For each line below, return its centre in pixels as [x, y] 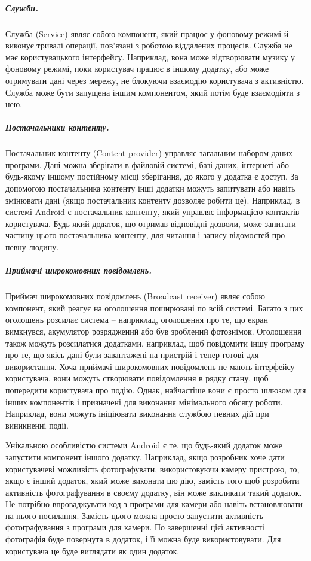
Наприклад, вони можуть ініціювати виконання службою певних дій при [137, 413]
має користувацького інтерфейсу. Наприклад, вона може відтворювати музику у [150, 57]
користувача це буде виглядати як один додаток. [93, 551]
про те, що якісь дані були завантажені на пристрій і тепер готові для [132, 355]
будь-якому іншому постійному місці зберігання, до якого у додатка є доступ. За [152, 176]
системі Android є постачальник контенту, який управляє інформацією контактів [153, 212]
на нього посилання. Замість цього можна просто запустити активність [134, 515]
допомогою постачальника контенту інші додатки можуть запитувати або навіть [150, 188]
